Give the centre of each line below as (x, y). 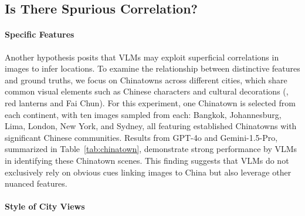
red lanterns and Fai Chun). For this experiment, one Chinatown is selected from (150, 102)
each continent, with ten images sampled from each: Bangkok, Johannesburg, (143, 114)
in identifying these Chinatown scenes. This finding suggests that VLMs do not (147, 160)
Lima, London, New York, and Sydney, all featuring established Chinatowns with (151, 126)
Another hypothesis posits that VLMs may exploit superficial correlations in (142, 57)
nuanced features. (36, 183)
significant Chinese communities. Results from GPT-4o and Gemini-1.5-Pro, (141, 137)
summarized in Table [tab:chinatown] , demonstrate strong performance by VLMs (151, 149)
